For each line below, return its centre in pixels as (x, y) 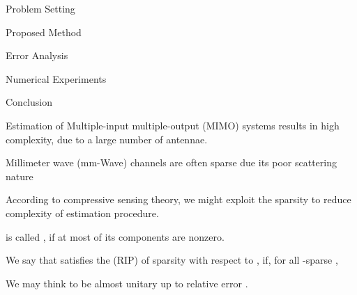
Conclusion (29, 102)
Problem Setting (40, 8)
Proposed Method (44, 32)
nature (20, 176)
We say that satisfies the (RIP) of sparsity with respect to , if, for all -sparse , (172, 260)
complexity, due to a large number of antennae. (107, 139)
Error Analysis (37, 55)
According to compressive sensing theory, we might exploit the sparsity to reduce (178, 199)
